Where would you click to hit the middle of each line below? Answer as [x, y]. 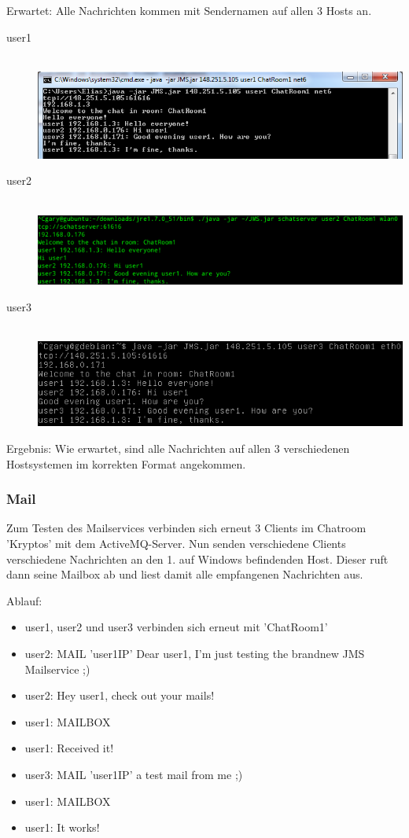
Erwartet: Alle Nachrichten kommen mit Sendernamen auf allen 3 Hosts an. [189, 10]
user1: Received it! [69, 748]
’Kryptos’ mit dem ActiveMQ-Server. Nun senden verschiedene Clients [176, 544]
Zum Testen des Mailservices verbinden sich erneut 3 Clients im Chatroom [186, 528]
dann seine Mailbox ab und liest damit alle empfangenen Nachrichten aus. [185, 574]
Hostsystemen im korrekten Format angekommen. [126, 463]
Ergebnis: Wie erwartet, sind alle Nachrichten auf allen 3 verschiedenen [178, 448]
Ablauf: [24, 600]
